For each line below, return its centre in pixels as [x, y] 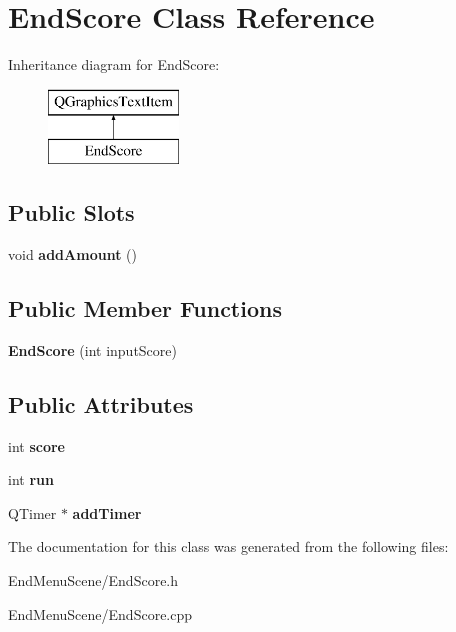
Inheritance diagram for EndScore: [114, 64]
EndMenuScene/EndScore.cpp [100, 613]
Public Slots [71, 212]
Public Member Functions [145, 308]
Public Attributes [101, 403]
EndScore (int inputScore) [92, 349]
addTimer [107, 512]
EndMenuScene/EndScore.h [93, 580]
